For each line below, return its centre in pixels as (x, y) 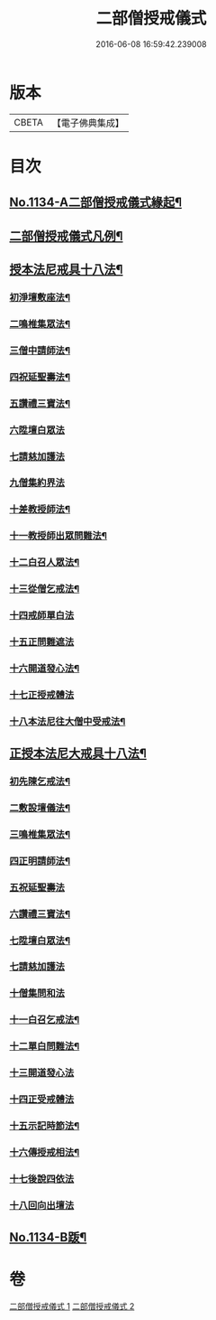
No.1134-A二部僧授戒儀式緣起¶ (96, 203)
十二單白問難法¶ (45, 1046)
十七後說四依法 (42, 1178)
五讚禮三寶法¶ (40, 403)
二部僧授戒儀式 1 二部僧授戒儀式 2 (72, 1306)
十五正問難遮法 (42, 641)
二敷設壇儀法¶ (40, 808)
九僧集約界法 (37, 482)
